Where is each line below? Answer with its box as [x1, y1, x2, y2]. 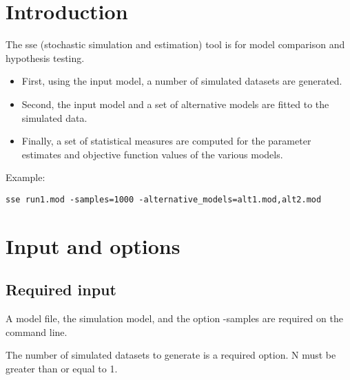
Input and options [6, 231, 181, 260]
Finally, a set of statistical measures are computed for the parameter [21, 134, 311, 148]
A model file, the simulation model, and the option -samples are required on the [6, 311, 343, 326]
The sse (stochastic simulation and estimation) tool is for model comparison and [6, 37, 345, 52]
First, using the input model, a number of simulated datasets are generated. [21, 74, 342, 88]
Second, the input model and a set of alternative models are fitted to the [21, 96, 329, 111]
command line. [6, 324, 68, 339]
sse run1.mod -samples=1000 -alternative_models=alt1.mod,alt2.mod [6, 194, 322, 204]
